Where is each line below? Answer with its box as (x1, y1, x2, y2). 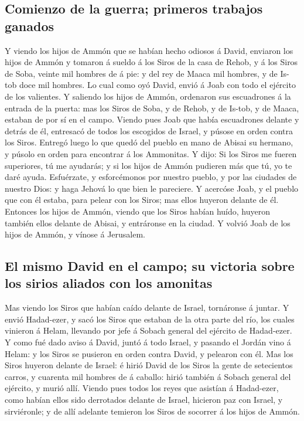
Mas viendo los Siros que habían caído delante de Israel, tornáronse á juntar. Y (5, 301, 289, 314)
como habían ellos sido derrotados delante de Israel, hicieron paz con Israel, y (5, 393, 283, 406)
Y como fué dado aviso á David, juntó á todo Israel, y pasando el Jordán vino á (5, 336, 291, 348)
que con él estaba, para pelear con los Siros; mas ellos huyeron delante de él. (5, 193, 279, 206)
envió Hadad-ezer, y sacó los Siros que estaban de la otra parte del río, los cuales (5, 313, 295, 325)
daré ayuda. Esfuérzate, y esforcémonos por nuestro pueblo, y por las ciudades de (5, 171, 297, 183)
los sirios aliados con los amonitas (5, 274, 213, 292)
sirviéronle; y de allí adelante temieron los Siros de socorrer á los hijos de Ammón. (5, 405, 300, 417)
